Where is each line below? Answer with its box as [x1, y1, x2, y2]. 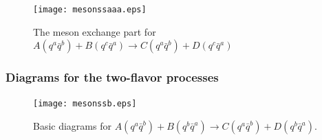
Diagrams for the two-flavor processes [6, 69, 219, 86]
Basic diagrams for [33, 119, 111, 133]
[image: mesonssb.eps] [33, 99, 137, 109]
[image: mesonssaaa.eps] [33, 5, 147, 14]
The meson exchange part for [33, 24, 156, 38]
